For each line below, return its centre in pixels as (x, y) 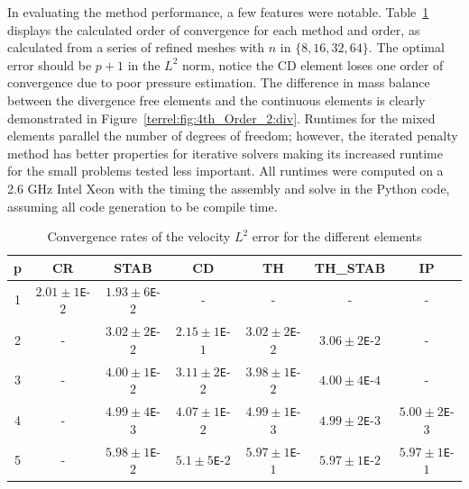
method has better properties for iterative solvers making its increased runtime (225, 153)
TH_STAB (350, 267)
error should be (50, 64)
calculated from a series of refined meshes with (136, 47)
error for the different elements (337, 236)
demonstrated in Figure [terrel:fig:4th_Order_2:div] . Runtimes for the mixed (221, 118)
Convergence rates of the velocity (139, 236)
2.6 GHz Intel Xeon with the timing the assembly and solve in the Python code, (229, 188)
